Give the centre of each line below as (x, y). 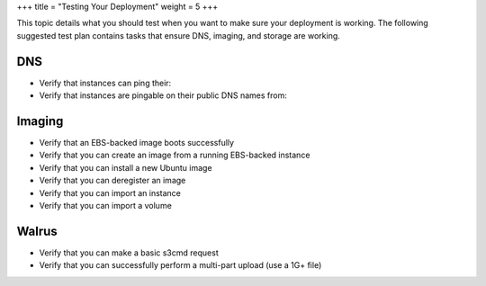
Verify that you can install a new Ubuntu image (126, 167)
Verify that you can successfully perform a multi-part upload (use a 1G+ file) (180, 265)
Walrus (37, 231)
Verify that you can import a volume (106, 205)
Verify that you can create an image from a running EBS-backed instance (175, 155)
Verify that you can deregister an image (112, 181)
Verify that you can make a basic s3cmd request (129, 253)
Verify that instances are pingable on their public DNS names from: (163, 95)
